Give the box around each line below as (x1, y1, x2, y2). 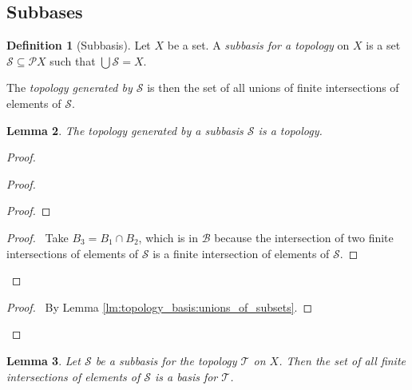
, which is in (138, 229, 198, 245)
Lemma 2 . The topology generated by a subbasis (6, 121, 244, 138)
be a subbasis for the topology (95, 352, 237, 368)
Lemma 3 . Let (6, 352, 81, 368)
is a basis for (155, 368, 218, 384)
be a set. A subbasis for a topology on (167, 37, 350, 54)
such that (50, 52, 96, 69)
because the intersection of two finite (214, 229, 394, 245)
